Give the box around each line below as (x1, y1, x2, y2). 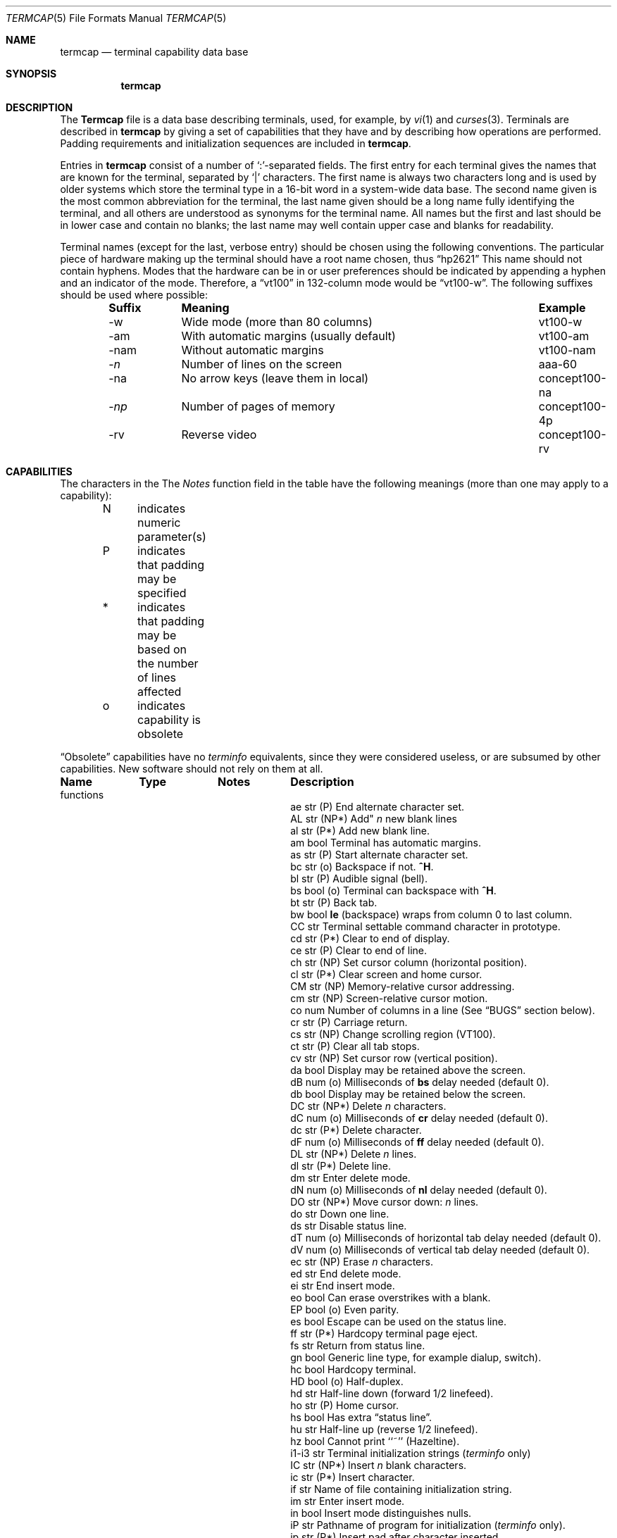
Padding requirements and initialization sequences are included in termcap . (60, 137, 411, 149)
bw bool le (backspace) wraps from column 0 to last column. (290, 908, 573, 920)
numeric (137, 515, 181, 530)
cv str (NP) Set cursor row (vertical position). (290, 1052, 498, 1064)
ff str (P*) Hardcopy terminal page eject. (290, 1327, 478, 1339)
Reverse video (181, 427, 257, 442)
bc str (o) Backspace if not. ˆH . (290, 861, 434, 873)
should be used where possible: (60, 289, 208, 301)
